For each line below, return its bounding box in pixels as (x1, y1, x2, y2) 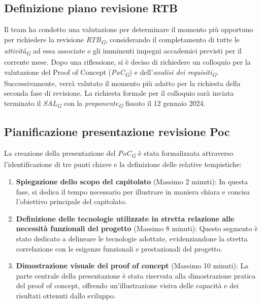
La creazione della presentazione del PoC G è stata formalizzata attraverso (4, 148, 234, 160)
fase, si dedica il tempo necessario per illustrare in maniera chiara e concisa (16, 186, 250, 197)
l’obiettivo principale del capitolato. (16, 196, 127, 207)
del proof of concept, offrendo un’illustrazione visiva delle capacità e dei (16, 280, 239, 291)
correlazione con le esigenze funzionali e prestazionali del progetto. (16, 243, 222, 254)
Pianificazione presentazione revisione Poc (4, 124, 230, 140)
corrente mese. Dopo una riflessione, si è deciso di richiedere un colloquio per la (4, 57, 251, 67)
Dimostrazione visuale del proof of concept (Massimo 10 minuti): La (16, 260, 249, 271)
